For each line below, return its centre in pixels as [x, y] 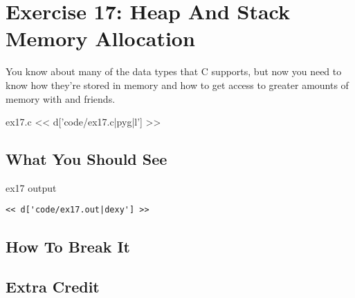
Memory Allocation [100, 38]
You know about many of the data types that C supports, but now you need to [174, 71]
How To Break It [68, 246]
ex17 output [31, 187]
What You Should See [87, 159]
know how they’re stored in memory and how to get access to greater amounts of [177, 85]
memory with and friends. [61, 98]
